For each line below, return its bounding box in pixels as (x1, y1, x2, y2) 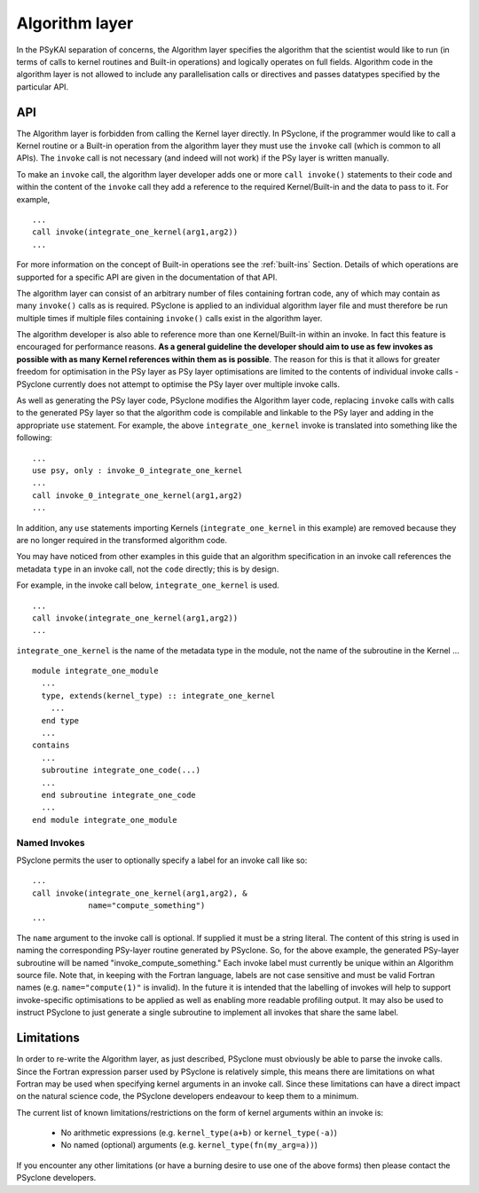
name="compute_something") (88, 901, 206, 911)
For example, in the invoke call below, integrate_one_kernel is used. (16, 580, 279, 590)
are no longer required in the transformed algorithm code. (16, 534, 228, 545)
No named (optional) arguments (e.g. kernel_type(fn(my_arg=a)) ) (60, 1140, 318, 1150)
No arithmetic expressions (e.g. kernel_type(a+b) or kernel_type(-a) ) (60, 1127, 337, 1138)
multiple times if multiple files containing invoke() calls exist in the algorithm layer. (16, 312, 323, 323)
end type (41, 715, 80, 725)
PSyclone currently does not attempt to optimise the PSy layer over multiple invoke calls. (16, 378, 341, 390)
